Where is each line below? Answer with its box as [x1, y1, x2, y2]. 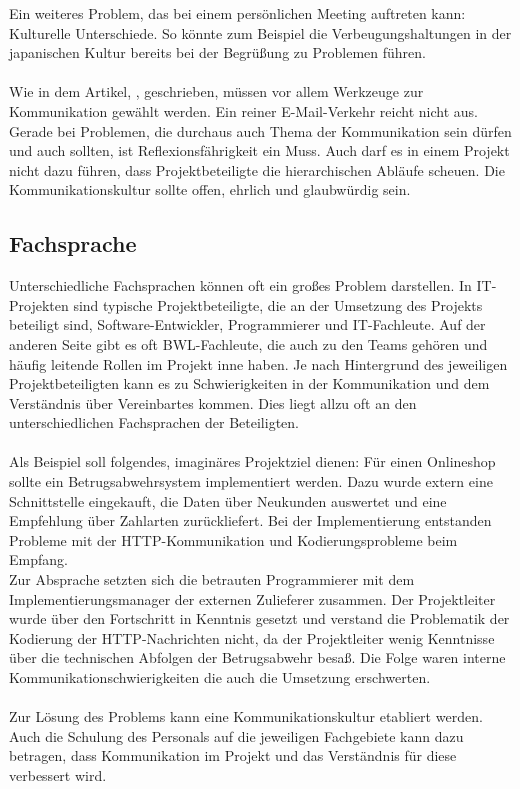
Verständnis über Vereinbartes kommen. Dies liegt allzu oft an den [9, 392, 417, 413]
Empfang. [9, 549, 68, 570]
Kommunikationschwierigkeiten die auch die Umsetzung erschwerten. [9, 667, 431, 688]
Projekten [9, 294, 69, 315]
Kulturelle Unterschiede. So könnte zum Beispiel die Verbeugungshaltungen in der [9, 22, 512, 43]
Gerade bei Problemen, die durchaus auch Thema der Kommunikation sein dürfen [9, 120, 512, 141]
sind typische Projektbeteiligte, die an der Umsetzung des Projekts [73, 294, 483, 315]
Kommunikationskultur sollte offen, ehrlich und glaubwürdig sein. [9, 179, 411, 200]
